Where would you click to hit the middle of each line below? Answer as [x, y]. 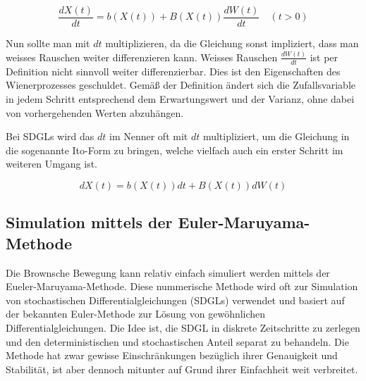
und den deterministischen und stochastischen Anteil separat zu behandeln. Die [177, 341]
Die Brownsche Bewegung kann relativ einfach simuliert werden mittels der [168, 272]
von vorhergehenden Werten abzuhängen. [95, 112]
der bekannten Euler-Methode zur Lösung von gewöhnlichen [136, 314]
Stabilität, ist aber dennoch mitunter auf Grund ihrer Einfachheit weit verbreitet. [182, 369]
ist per [324, 57]
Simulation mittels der [89, 222]
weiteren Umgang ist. [51, 164]
